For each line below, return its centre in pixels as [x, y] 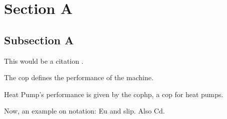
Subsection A [39, 40]
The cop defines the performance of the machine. [79, 77]
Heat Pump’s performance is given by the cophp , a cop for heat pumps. [114, 94]
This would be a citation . [44, 60]
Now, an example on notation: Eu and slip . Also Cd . [84, 111]
